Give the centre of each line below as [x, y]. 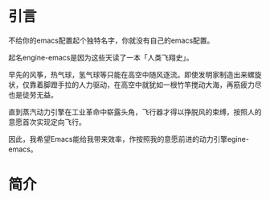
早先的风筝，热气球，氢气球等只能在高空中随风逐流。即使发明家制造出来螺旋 [135, 74]
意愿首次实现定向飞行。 [47, 122]
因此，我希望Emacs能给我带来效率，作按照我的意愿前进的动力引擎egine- [129, 139]
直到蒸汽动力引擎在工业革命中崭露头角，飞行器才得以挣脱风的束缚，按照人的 [135, 112]
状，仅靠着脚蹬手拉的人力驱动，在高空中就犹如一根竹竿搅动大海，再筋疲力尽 [135, 85]
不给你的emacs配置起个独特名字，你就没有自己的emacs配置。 [111, 40]
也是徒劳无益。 [33, 94]
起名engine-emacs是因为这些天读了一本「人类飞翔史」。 [101, 57]
